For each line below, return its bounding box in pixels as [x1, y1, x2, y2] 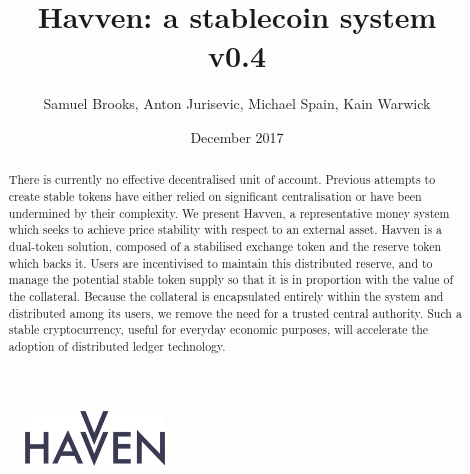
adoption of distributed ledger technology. [8, 337, 226, 354]
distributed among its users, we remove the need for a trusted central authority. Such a [8, 304, 462, 321]
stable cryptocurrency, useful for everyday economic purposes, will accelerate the [8, 321, 429, 338]
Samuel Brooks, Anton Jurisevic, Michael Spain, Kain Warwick [43, 93, 431, 114]
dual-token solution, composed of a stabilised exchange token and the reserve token [8, 237, 442, 254]
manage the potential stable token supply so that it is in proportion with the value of [8, 271, 454, 288]
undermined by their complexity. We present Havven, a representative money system [8, 204, 450, 221]
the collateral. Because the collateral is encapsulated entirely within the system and [8, 287, 444, 304]
